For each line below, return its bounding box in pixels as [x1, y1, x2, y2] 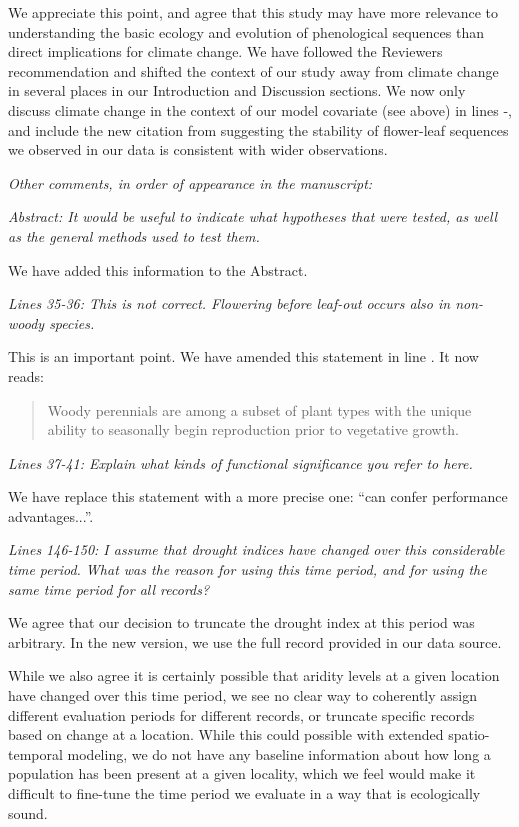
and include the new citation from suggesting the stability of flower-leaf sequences [8, 119, 509, 140]
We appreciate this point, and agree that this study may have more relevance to [8, 2, 498, 22]
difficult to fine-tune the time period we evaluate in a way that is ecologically [8, 783, 481, 803]
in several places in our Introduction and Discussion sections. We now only [8, 80, 466, 101]
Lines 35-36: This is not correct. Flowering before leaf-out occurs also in [8, 293, 451, 314]
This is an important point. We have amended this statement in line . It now [8, 346, 479, 367]
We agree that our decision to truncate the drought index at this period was [8, 612, 475, 633]
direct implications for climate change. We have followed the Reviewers [8, 41, 443, 62]
